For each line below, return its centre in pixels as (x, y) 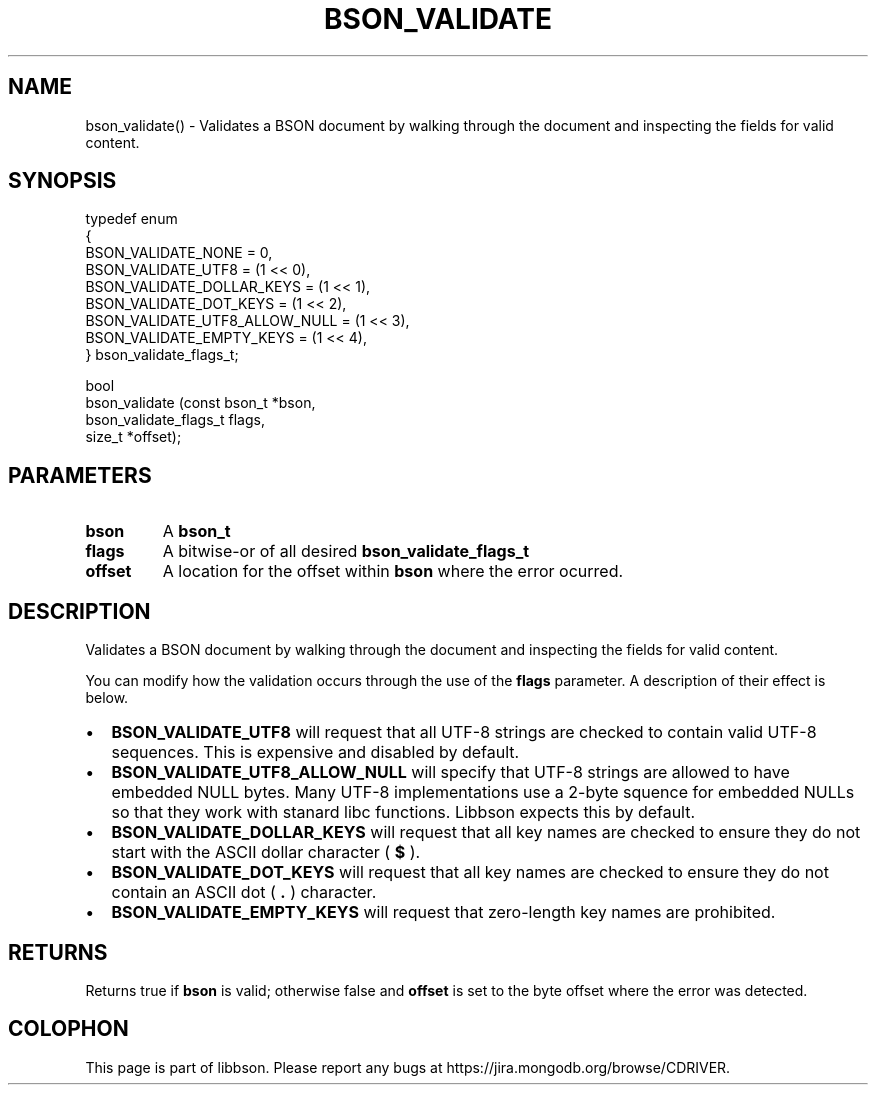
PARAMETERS (80, 475)
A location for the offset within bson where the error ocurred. (393, 571)
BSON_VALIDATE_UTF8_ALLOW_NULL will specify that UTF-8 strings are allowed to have (450, 772)
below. (107, 698)
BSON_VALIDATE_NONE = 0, (179, 253)
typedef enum (131, 219)
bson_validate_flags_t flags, (175, 420)
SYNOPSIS (62, 181)
